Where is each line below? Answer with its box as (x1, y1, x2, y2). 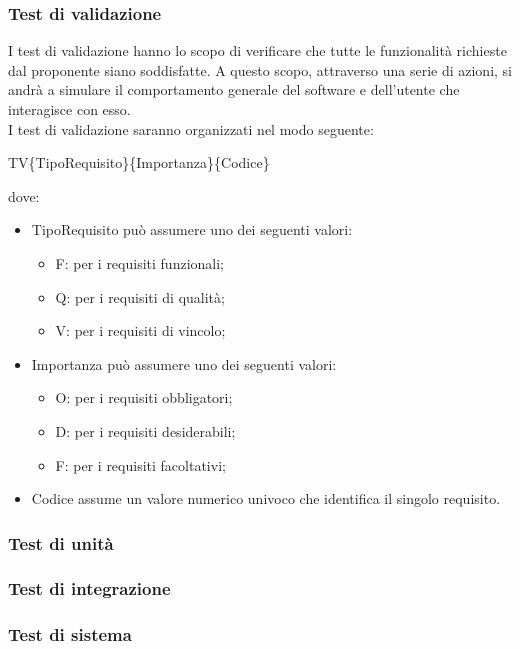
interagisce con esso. (8, 99, 131, 119)
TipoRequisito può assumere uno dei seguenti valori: (31, 219, 353, 240)
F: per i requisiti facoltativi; (55, 454, 226, 475)
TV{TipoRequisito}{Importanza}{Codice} (8, 152, 270, 173)
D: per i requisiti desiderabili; (55, 420, 236, 441)
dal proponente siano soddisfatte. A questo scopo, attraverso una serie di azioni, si (8, 59, 512, 80)
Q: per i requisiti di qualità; (55, 286, 225, 307)
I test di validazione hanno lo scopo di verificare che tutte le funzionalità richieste (8, 40, 507, 61)
